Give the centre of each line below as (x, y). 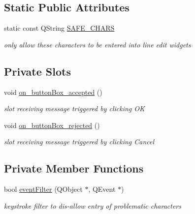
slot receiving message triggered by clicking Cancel (79, 142)
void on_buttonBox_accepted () (53, 92)
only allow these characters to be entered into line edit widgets (97, 44)
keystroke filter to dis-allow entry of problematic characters (93, 205)
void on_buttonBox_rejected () (52, 125)
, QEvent (102, 189)
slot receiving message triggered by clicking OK (74, 108)
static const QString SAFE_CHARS (59, 28)
